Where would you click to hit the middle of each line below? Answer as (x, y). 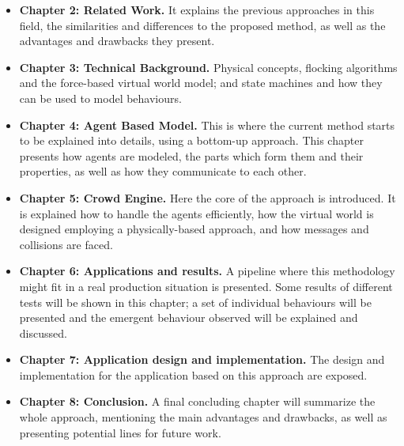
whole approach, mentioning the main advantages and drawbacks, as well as (203, 417)
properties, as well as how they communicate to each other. (163, 171)
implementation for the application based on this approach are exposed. (193, 374)
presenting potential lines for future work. (120, 432)
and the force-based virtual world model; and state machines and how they (201, 83)
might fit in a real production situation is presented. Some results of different (206, 286)
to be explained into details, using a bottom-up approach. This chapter (191, 140)
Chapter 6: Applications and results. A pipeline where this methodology (207, 271)
